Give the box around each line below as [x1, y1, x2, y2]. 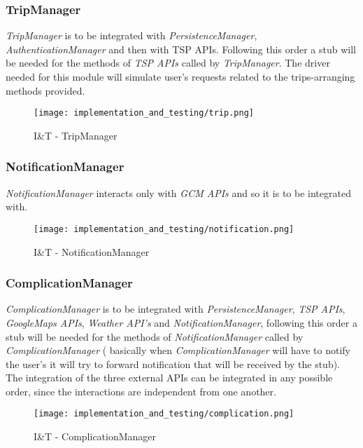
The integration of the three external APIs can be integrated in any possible [6, 370, 333, 385]
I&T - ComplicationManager [34, 429, 157, 444]
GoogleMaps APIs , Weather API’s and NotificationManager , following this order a [6, 315, 357, 330]
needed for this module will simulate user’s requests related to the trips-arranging [6, 69, 355, 83]
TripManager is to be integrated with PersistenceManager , [6, 28, 257, 43]
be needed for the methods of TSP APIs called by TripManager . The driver [6, 55, 330, 70]
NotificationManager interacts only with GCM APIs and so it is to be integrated [6, 185, 351, 200]
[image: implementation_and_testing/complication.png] [34, 409, 294, 419]
